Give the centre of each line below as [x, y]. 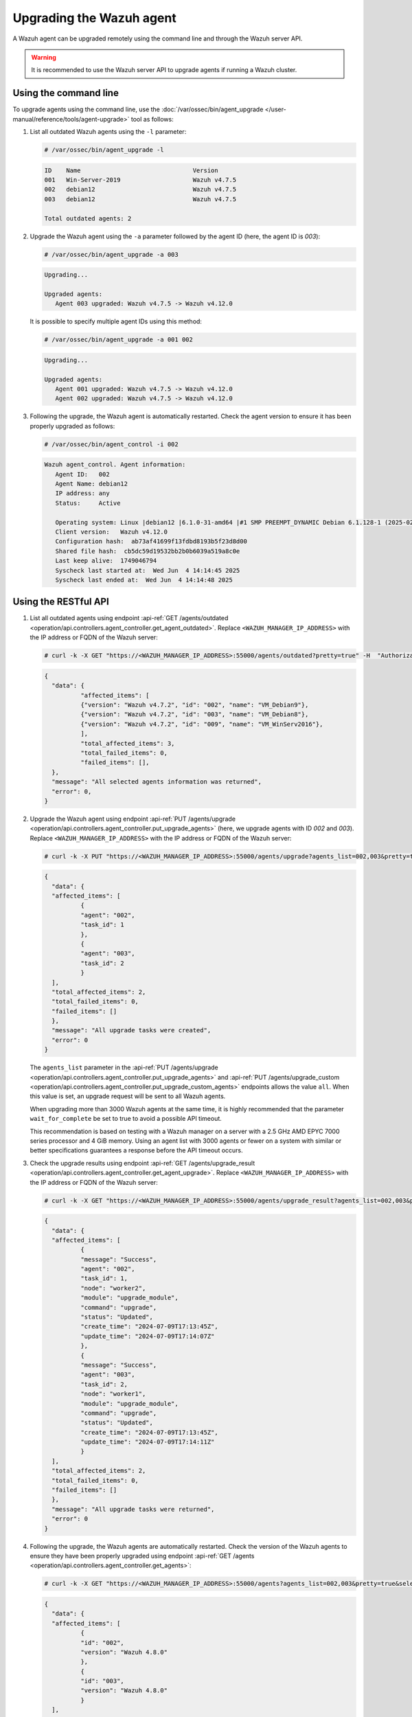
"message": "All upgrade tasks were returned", [133, 1509]
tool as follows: [152, 119]
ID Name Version [131, 170]
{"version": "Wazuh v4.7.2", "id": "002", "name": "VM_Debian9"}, [194, 705]
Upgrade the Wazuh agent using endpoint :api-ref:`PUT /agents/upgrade [133, 819]
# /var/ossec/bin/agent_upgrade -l [104, 150]
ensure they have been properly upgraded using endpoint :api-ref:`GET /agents [142, 1556]
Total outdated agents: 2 [88, 218]
